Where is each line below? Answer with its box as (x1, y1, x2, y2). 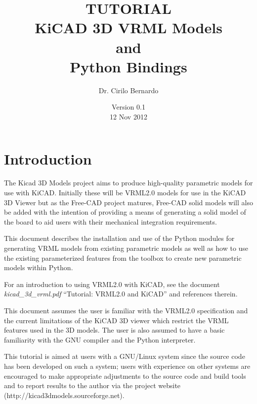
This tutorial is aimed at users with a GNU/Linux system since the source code (4, 351, 245, 361)
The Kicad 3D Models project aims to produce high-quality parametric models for (4, 177, 253, 188)
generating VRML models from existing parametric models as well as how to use (4, 242, 249, 253)
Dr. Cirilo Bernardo (98, 85, 159, 95)
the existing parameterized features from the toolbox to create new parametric (4, 252, 242, 263)
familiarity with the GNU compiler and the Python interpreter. (4, 334, 196, 345)
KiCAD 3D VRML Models (35, 17, 222, 38)
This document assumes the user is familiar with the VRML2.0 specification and (4, 305, 248, 315)
